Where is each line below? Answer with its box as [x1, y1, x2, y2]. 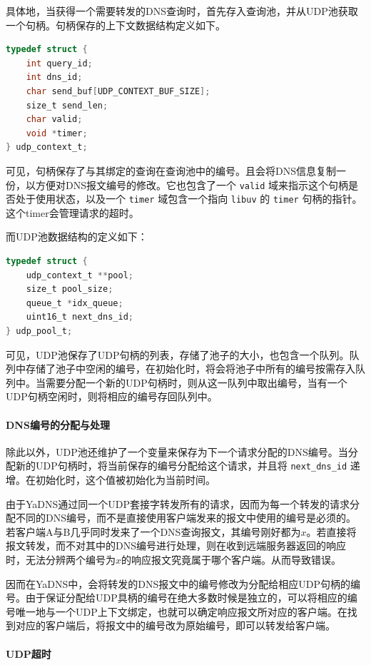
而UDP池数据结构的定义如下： [6, 229, 148, 244]
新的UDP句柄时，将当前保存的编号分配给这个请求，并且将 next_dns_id [15, 458, 347, 473]
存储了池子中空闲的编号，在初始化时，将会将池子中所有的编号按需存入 [25, 361, 355, 376]
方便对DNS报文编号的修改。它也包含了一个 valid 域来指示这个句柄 [35, 177, 349, 192]
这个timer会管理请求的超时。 [6, 205, 139, 220]
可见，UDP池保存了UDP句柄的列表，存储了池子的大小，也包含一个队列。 [6, 347, 350, 362]
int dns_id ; [26, 72, 83, 83]
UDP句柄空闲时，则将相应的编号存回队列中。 [6, 389, 218, 404]
